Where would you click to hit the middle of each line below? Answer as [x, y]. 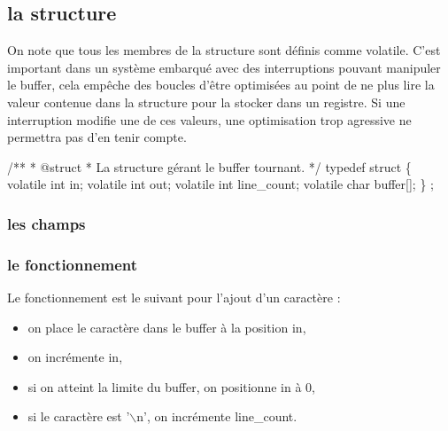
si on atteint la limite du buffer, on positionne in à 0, [171, 386]
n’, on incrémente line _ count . [217, 416]
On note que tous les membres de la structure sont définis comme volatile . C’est [224, 50]
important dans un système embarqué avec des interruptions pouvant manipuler [224, 67]
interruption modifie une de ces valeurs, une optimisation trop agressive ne [209, 119]
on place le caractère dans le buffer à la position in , [167, 327]
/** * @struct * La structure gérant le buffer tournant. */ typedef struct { [209, 166]
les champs [46, 223]
